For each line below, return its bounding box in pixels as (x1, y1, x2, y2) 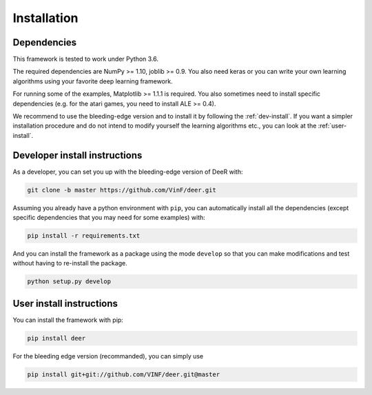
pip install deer (27, 334, 86, 342)
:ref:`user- (318, 121, 347, 130)
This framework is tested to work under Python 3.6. (12, 55, 158, 63)
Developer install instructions (12, 149, 143, 161)
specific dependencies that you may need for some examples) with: (12, 214, 206, 222)
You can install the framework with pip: (12, 316, 123, 324)
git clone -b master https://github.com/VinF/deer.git (27, 186, 216, 194)
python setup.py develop (27, 278, 112, 285)
